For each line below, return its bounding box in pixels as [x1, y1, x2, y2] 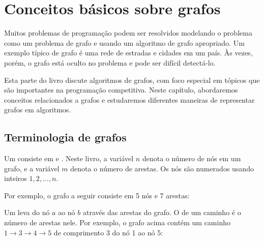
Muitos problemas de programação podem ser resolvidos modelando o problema [4, 27, 252, 38]
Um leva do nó [4, 207, 50, 218]
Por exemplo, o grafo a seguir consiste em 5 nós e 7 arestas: [4, 190, 190, 200]
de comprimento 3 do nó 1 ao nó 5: [53, 227, 163, 237]
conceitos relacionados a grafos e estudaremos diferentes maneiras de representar [4, 94, 255, 105]
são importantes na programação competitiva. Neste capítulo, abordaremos [4, 84, 238, 95]
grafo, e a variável [4, 163, 60, 173]
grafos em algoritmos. [4, 104, 71, 115]
